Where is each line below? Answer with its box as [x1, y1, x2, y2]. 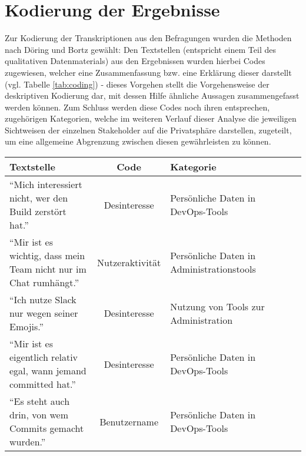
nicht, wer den [9, 191, 68, 205]
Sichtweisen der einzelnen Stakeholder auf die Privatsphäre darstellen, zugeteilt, [5, 123, 292, 136]
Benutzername [99, 414, 158, 428]
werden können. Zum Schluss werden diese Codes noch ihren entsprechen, [5, 100, 270, 113]
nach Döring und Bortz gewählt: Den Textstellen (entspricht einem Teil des [5, 43, 276, 55]
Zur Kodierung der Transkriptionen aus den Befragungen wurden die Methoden [5, 32, 292, 44]
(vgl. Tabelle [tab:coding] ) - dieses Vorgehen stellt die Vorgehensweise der [5, 78, 270, 90]
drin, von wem [9, 408, 69, 422]
